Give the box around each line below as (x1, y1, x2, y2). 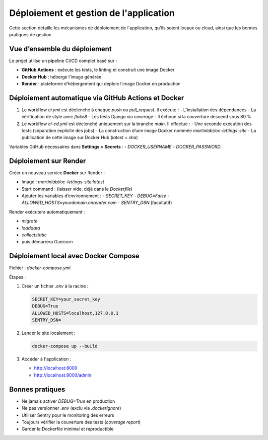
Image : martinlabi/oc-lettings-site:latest (21, 179, 104, 185)
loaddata (21, 225, 41, 231)
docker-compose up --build (32, 343, 98, 349)
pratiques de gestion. (9, 31, 53, 37)
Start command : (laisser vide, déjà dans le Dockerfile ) (21, 186, 133, 192)
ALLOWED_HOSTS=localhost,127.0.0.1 (32, 310, 119, 316)
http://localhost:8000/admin (34, 372, 92, 378)
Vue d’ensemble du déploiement (9, 45, 112, 53)
